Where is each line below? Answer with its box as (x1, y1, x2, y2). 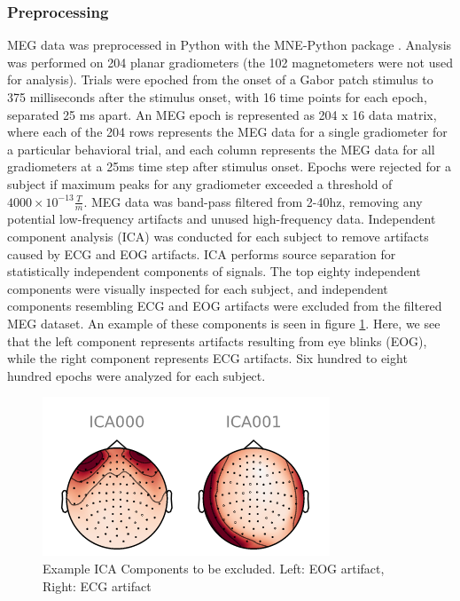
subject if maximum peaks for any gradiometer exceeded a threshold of (7, 174, 393, 193)
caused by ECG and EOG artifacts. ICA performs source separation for (7, 244, 396, 263)
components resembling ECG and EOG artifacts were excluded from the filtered (7, 297, 442, 315)
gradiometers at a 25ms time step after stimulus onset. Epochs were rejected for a (7, 157, 452, 176)
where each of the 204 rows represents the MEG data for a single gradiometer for (7, 123, 448, 141)
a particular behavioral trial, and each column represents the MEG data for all (7, 139, 435, 158)
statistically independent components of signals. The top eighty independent (7, 262, 421, 281)
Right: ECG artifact (43, 576, 152, 595)
